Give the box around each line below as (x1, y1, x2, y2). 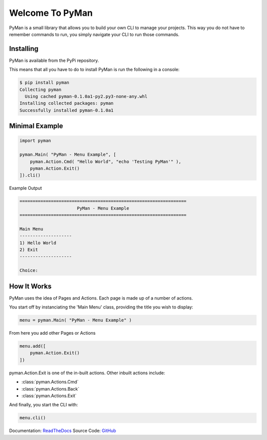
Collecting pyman (19, 87, 62, 92)
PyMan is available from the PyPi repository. (9, 57, 99, 63)
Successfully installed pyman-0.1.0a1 (19, 107, 114, 113)
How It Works (9, 282, 52, 290)
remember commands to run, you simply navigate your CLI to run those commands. (9, 31, 180, 37)
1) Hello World (19, 240, 56, 246)
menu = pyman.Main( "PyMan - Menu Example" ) (19, 317, 132, 323)
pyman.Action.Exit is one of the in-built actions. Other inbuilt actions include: (9, 370, 166, 376)
